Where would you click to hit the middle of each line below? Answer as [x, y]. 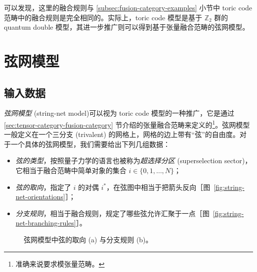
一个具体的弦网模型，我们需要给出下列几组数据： [90, 144]
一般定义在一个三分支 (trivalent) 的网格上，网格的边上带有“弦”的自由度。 [122, 134]
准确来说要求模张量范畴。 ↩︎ [60, 263]
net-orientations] [40, 197]
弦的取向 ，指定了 [43, 187]
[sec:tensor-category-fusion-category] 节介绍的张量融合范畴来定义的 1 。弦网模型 [127, 124]
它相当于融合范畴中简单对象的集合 [71, 170]
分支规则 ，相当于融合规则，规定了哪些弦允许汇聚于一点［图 [112, 213]
